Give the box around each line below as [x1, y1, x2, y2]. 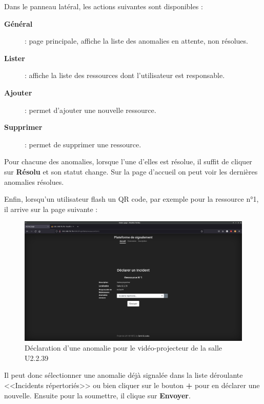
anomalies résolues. [4, 176, 64, 187]
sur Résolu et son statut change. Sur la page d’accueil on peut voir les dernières [4, 166, 258, 177]
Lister [4, 52, 25, 63]
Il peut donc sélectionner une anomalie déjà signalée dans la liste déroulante [4, 370, 243, 380]
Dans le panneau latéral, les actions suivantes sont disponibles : [4, 1, 203, 11]
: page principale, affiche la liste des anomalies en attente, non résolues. [25, 35, 248, 46]
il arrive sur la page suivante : [4, 203, 98, 214]
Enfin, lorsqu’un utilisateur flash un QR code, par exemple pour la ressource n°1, [4, 194, 259, 204]
